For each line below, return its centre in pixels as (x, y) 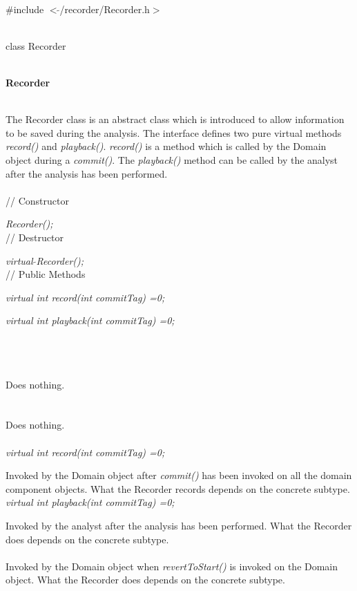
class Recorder (36, 45)
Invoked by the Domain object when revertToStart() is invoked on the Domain (172, 566)
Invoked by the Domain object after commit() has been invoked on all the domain (179, 475)
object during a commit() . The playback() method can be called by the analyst (172, 159)
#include (25, 9)
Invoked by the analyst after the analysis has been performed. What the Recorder (179, 525)
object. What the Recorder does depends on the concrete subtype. (145, 580)
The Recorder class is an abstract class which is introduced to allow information (175, 119)
